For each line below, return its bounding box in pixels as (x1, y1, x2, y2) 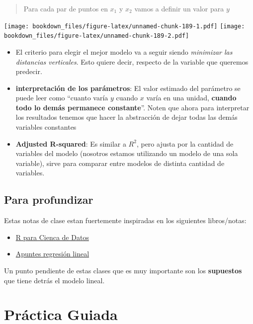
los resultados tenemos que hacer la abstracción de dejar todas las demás (15, 112, 238, 122)
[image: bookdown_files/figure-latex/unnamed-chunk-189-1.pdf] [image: (4, 22, 245, 30)
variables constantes (15, 122, 77, 132)
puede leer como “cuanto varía (15, 92, 108, 103)
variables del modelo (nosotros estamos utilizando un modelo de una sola (15, 148, 238, 159)
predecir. (15, 66, 42, 77)
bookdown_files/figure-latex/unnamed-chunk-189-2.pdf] (4, 32, 189, 40)
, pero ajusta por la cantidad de (136, 138, 234, 149)
